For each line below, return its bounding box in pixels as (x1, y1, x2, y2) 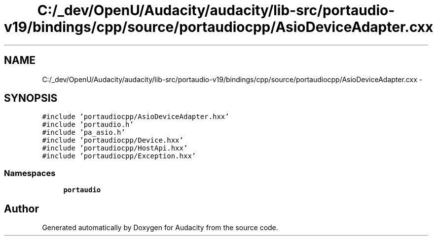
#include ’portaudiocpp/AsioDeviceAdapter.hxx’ (42, 113, 229, 121)
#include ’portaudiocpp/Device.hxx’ (42, 136, 183, 145)
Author (4, 202, 39, 215)
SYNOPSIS (4, 92, 58, 105)
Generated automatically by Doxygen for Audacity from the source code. (42, 223, 278, 232)
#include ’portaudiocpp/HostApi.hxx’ (42, 144, 188, 152)
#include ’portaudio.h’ (42, 120, 134, 129)
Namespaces (4, 168, 56, 178)
